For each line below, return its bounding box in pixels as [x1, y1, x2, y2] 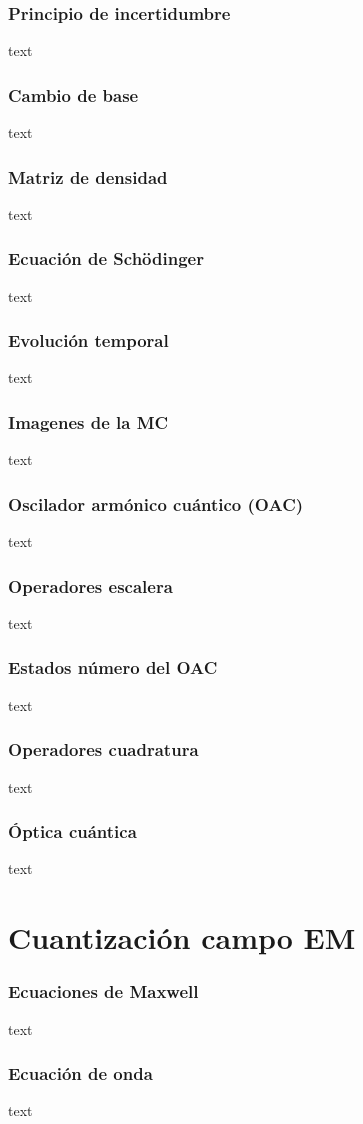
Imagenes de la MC [8, 409, 169, 434]
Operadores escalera [8, 573, 173, 598]
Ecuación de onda [8, 1061, 153, 1086]
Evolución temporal [8, 328, 169, 353]
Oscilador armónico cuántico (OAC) [8, 491, 304, 516]
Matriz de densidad [8, 164, 168, 189]
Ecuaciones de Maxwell [8, 979, 199, 1004]
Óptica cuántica [8, 819, 137, 844]
